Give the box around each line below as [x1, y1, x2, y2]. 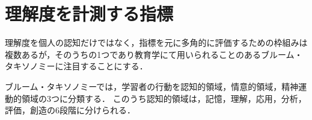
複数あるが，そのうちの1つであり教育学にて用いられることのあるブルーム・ [5, 48, 303, 60]
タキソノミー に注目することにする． [5, 60, 148, 72]
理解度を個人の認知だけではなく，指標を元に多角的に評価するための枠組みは [5, 36, 308, 49]
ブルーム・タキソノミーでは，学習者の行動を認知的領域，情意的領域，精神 [5, 80, 299, 92]
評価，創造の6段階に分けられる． [5, 104, 135, 116]
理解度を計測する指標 [5, 1, 174, 26]
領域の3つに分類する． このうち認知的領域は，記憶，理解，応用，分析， [21, 92, 307, 104]
